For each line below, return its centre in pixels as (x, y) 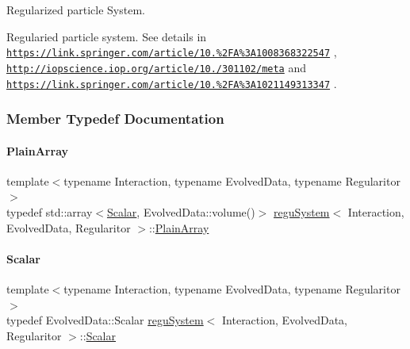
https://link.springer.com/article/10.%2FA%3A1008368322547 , (172, 52)
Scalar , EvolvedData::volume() (181, 211)
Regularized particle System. (76, 10)
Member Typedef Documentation (115, 119)
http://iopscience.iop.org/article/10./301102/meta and (157, 67)
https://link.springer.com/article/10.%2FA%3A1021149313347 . (172, 83)
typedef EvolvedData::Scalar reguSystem (105, 320)
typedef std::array (50, 211)
